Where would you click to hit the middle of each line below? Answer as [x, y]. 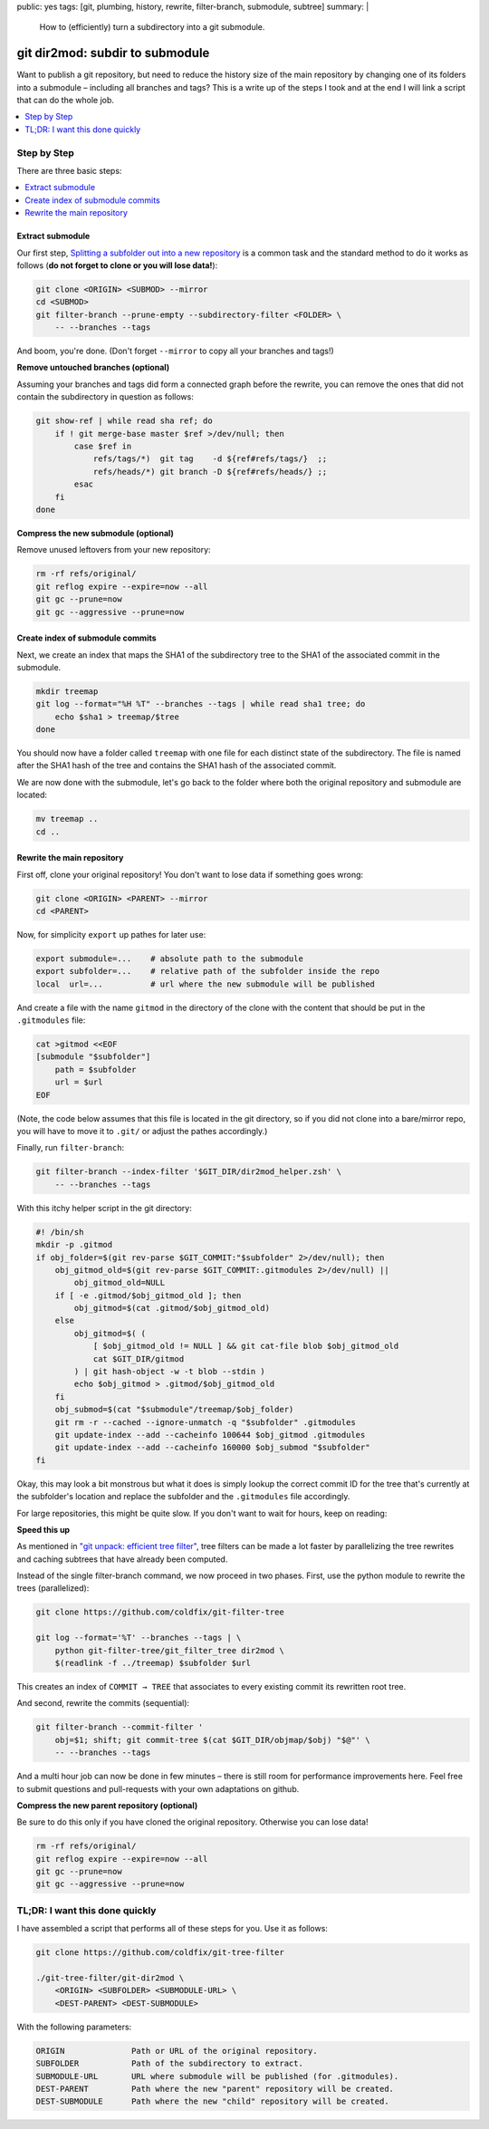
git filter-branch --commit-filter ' [120, 1727]
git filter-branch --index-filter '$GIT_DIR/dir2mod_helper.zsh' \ [189, 1172]
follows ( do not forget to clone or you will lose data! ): [117, 265]
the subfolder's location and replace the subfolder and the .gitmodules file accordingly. [183, 1497]
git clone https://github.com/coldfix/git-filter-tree [160, 1612]
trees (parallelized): [53, 1588]
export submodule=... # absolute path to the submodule [169, 959]
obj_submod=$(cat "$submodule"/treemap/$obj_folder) [174, 1410]
